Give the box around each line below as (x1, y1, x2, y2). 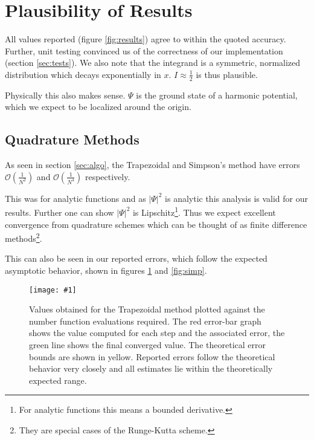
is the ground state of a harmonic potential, (136, 88, 298, 101)
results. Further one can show (5, 205, 114, 218)
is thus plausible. (196, 68, 258, 80)
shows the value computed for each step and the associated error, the (29, 326, 285, 339)
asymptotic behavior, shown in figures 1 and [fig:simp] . (5, 264, 207, 276)
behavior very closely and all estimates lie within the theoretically (29, 362, 273, 375)
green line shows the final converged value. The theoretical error (29, 338, 266, 351)
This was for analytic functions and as (5, 192, 146, 204)
